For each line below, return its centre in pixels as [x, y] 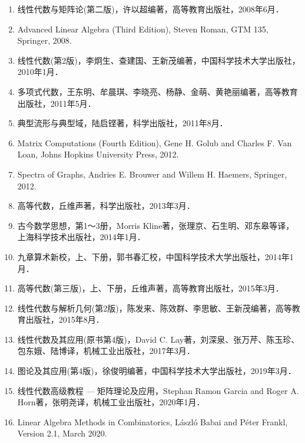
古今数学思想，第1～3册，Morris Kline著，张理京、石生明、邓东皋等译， [156, 225]
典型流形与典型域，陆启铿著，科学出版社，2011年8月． [122, 123]
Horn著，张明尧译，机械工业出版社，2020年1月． [111, 402]
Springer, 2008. [44, 40]
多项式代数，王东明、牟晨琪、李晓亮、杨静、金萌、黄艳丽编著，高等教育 [158, 91]
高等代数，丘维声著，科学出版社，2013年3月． [106, 206]
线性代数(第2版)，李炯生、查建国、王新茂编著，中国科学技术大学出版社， [159, 60]
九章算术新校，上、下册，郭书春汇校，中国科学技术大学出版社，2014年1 [155, 256]
